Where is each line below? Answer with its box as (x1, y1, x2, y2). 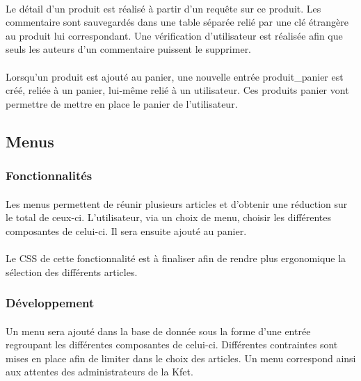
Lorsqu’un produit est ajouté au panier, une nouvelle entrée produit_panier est (6, 69, 344, 83)
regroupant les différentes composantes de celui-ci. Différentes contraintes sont (6, 337, 338, 352)
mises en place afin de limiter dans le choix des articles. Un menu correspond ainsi (6, 350, 356, 365)
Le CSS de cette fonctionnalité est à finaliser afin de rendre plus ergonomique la (6, 250, 346, 265)
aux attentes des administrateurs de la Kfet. (6, 364, 193, 379)
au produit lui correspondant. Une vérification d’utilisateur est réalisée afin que (6, 28, 343, 42)
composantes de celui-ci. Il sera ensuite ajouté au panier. (6, 223, 247, 238)
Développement (6, 294, 95, 311)
